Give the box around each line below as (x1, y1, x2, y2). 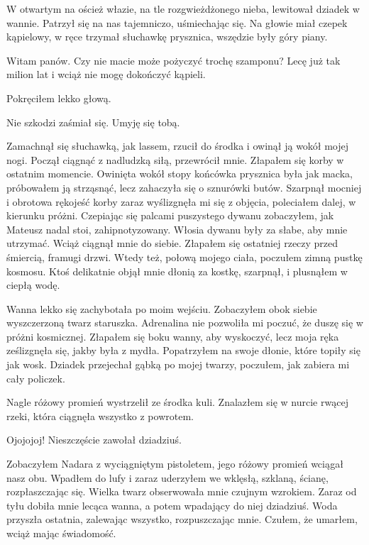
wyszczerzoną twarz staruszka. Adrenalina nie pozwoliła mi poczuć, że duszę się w (6, 315, 363, 330)
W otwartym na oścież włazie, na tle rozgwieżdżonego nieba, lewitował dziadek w (6, 1, 360, 16)
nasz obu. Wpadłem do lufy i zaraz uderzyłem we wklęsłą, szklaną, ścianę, (6, 470, 329, 485)
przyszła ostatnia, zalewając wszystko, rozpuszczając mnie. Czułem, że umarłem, (6, 512, 358, 527)
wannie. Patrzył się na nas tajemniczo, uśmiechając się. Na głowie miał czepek (6, 15, 348, 30)
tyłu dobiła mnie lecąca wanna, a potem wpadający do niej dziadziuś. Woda (6, 497, 338, 512)
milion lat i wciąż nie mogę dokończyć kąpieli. (6, 67, 206, 82)
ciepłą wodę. (6, 277, 60, 292)
